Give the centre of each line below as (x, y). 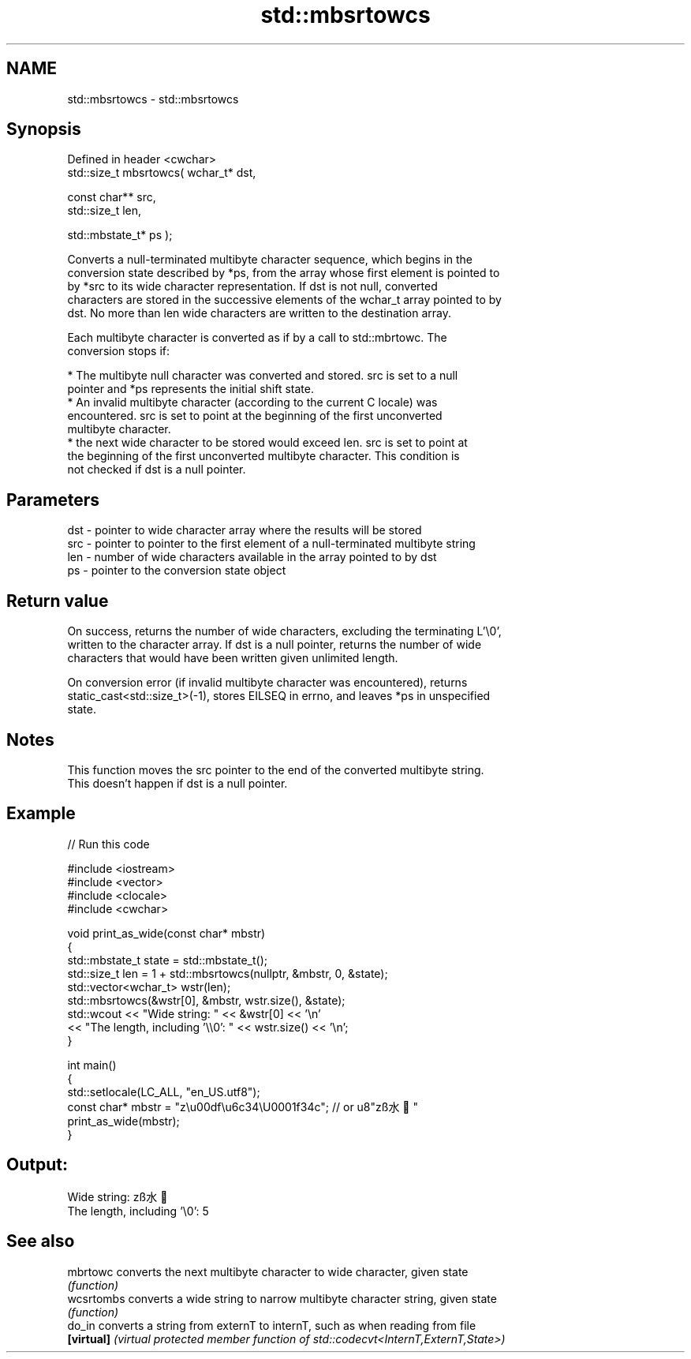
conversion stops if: (118, 351)
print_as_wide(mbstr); (123, 1121)
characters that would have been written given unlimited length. (233, 658)
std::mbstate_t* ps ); (120, 235)
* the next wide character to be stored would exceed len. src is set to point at (267, 443)
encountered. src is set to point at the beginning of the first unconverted (255, 416)
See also (41, 1241)
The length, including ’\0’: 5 (138, 1211)
